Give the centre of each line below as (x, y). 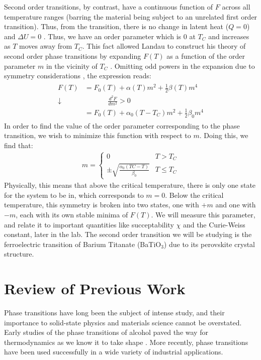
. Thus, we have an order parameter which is (112, 36)
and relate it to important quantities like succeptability (89, 224)
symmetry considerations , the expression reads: (78, 76)
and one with (236, 205)
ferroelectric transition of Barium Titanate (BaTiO (83, 244)
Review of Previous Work (95, 288)
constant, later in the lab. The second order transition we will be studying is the (128, 234)
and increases (229, 36)
